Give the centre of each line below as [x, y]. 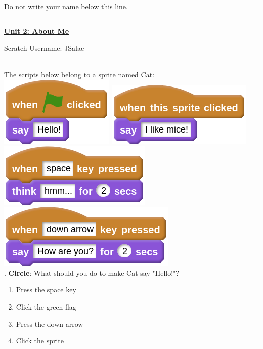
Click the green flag [46, 306]
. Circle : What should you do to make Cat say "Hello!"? [92, 272]
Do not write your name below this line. [66, 6]
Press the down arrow [50, 323]
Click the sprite [40, 341]
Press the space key [46, 290]
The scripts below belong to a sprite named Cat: [79, 75]
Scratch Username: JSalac [44, 48]
